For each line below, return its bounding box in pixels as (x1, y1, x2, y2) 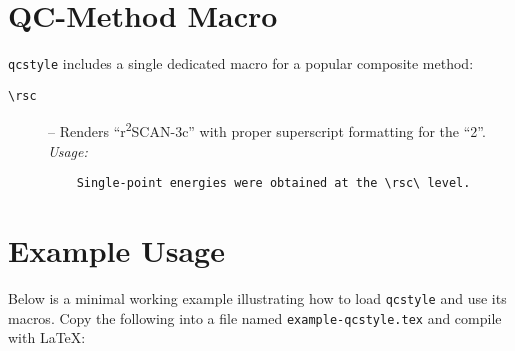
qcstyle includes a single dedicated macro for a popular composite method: (8, 53, 474, 74)
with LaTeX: (8, 327, 86, 348)
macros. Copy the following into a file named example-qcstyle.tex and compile (8, 307, 502, 328)
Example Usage (8, 230, 225, 271)
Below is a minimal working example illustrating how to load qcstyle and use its (8, 288, 507, 309)
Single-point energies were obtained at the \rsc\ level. (76, 176, 471, 191)
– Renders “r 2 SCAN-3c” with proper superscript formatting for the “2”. (48, 118, 486, 142)
